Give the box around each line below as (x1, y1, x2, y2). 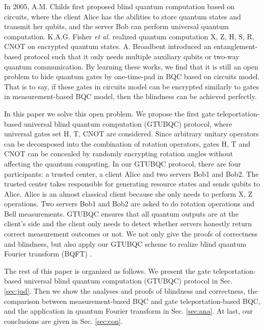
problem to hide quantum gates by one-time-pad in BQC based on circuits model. (4, 71, 260, 82)
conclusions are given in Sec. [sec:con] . (4, 315, 123, 326)
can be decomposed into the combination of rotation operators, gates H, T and (4, 138, 250, 149)
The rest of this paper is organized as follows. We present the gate (4, 265, 211, 276)
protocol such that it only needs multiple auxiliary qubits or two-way (23, 51, 240, 61)
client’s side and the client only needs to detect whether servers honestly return (4, 218, 252, 229)
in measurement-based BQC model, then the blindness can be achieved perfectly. (4, 91, 257, 102)
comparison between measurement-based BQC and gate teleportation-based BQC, (4, 295, 260, 306)
